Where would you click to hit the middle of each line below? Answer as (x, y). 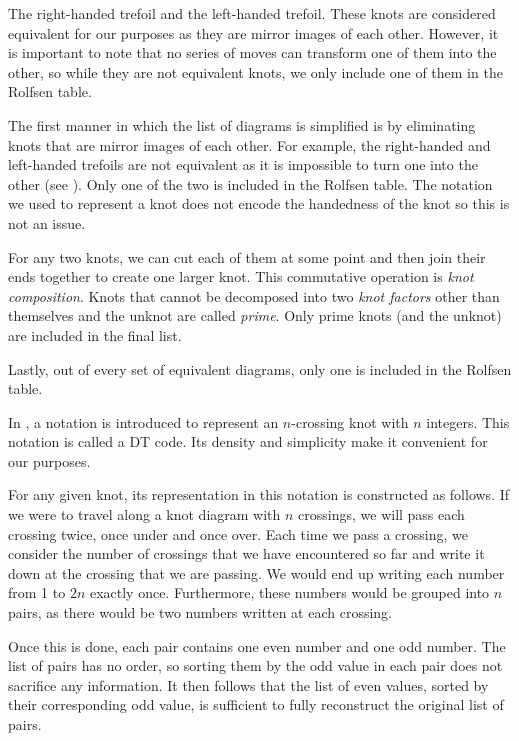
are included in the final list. (95, 334)
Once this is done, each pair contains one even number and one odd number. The (257, 645)
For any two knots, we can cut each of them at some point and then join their (247, 256)
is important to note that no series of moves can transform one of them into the (252, 52)
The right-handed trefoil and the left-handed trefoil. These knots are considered (252, 13)
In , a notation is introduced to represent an (143, 421)
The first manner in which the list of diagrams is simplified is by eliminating (242, 124)
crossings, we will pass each (381, 514)
